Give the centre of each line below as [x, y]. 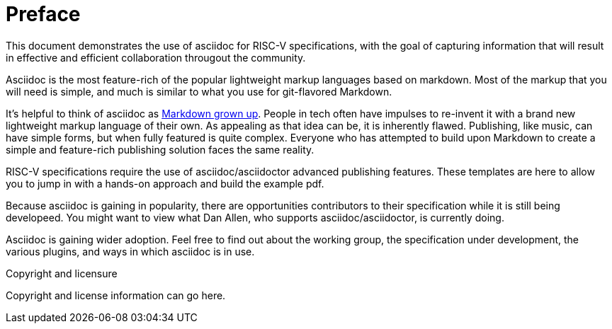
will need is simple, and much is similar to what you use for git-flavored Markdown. [199, 91]
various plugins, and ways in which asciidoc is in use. [130, 251]
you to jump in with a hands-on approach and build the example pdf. [165, 183]
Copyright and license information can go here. [116, 295]
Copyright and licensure [62, 273]
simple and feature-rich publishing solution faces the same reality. [160, 149]
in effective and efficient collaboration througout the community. [156, 57]
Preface [43, 14]
